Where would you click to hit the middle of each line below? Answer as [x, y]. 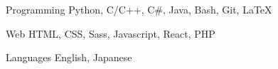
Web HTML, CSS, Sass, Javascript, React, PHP [111, 33]
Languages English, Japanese [69, 57]
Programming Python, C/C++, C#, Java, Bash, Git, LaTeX [139, 9]
